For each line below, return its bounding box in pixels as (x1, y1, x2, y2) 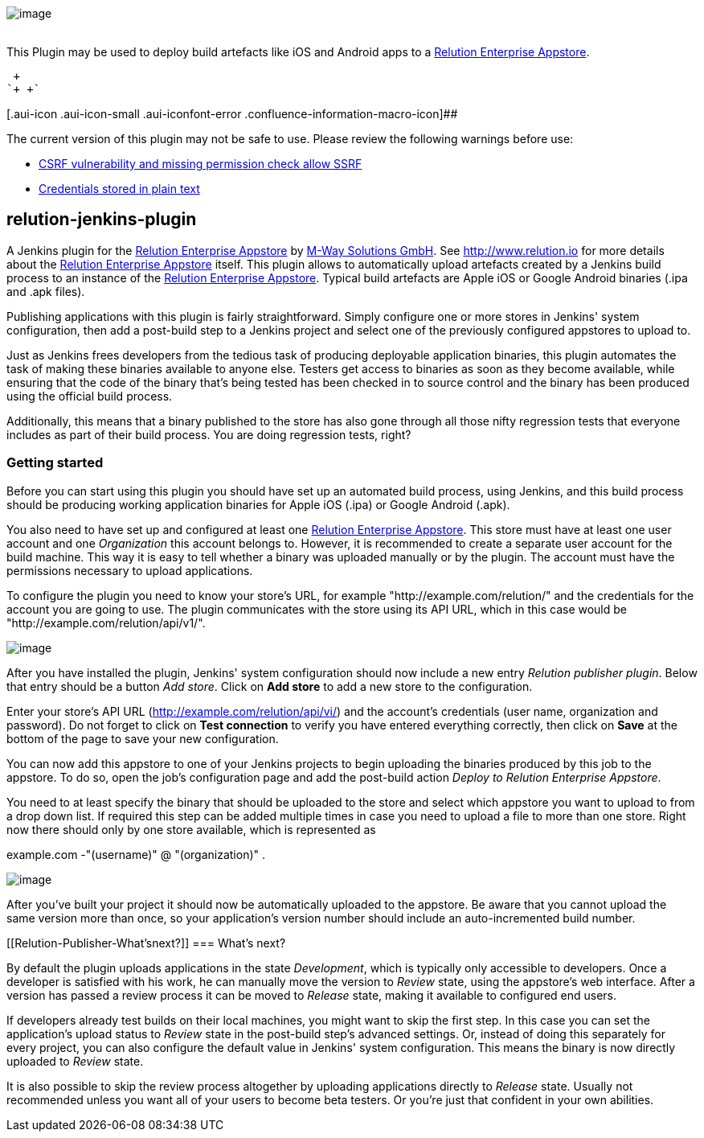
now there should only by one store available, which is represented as (6, 822, 376, 836)
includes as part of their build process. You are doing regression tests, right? (6, 427, 411, 442)
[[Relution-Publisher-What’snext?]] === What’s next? (6, 935, 286, 950)
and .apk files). (6, 284, 85, 298)
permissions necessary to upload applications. (6, 563, 253, 577)
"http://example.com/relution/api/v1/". (6, 615, 206, 630)
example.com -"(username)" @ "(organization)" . (6, 847, 266, 861)
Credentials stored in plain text (39, 182, 200, 195)
